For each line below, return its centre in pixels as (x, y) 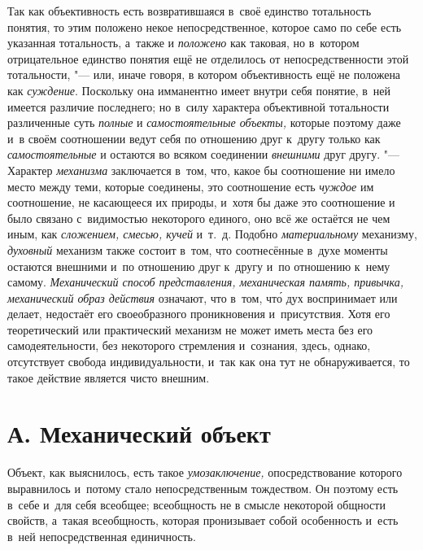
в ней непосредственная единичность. (102, 536)
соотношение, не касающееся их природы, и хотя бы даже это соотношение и (201, 202)
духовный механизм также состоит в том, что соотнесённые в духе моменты (198, 249)
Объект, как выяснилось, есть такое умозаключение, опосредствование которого (205, 472)
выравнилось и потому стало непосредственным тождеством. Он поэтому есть (203, 488)
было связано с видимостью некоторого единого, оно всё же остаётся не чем (199, 218)
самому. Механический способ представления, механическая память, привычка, (206, 282)
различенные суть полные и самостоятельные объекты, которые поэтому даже (204, 122)
